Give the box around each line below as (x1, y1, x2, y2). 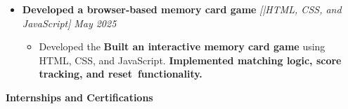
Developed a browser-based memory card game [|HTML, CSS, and (22, 2, 342, 16)
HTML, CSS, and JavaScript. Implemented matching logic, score (39, 52, 342, 67)
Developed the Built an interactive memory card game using (39, 39, 326, 54)
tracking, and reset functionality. (39, 66, 202, 81)
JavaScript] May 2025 (22, 15, 117, 30)
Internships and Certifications (6, 89, 153, 104)
